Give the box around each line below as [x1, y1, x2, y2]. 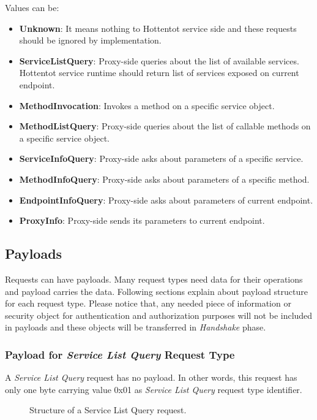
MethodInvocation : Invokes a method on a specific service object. [19, 99, 275, 112]
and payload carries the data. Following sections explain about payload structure [5, 284, 308, 297]
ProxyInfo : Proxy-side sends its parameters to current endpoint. [19, 214, 265, 227]
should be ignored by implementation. [19, 34, 162, 47]
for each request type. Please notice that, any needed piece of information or [5, 297, 291, 310]
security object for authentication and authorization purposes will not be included [5, 308, 313, 321]
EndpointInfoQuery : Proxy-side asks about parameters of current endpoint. [19, 193, 313, 206]
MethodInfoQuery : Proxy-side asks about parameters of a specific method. [19, 172, 310, 185]
